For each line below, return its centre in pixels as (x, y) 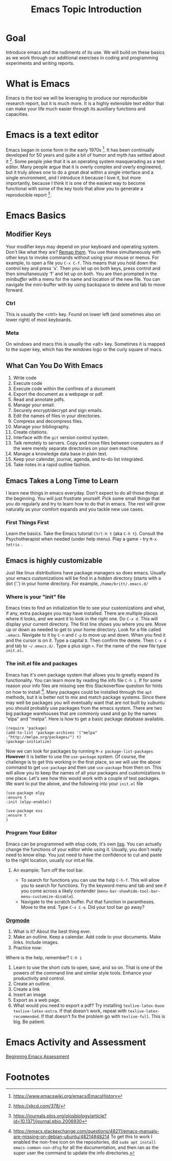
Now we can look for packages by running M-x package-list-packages (80, 751)
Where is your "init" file (36, 597)
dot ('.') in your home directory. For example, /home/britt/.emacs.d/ (77, 584)
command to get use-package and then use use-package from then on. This (84, 767)
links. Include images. (36, 942)
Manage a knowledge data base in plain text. (60, 454)
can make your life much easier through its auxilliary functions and (76, 109)
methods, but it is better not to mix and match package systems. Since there (86, 697)
